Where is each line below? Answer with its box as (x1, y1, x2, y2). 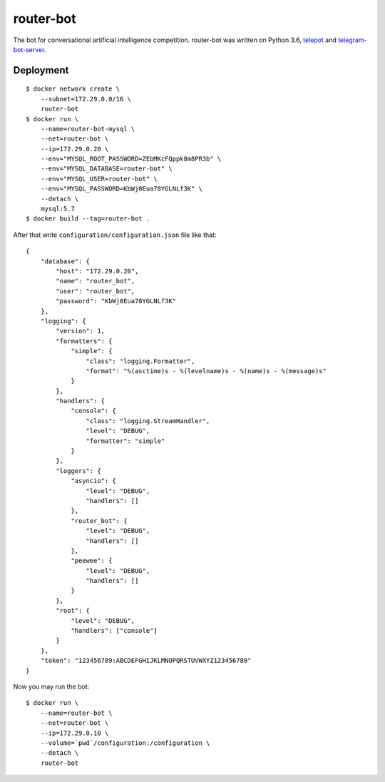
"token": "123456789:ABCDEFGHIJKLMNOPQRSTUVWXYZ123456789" (40, 656, 252, 665)
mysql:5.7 (40, 205, 75, 213)
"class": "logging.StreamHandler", (86, 417, 210, 425)
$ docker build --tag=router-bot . (26, 215, 150, 223)
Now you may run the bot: (13, 682, 90, 691)
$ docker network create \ (26, 85, 120, 93)
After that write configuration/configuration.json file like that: (13, 230, 217, 239)
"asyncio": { (71, 477, 117, 485)
